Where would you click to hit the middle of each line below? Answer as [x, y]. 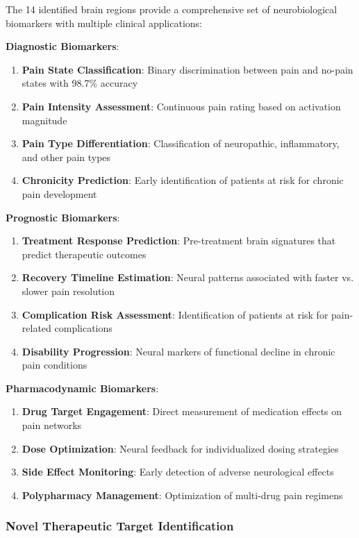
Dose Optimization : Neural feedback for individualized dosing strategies [180, 448]
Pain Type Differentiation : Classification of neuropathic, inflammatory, [181, 143]
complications [83, 328]
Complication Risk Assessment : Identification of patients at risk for [175, 314]
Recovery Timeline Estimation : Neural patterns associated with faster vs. [188, 277]
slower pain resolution [68, 291]
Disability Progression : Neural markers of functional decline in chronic [178, 351]
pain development [59, 193]
